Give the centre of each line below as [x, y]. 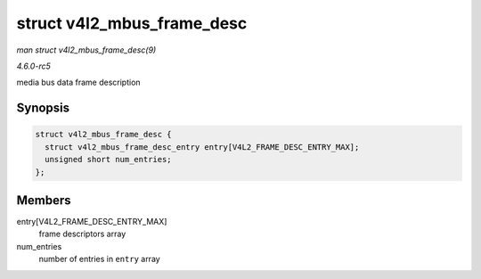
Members [44, 200]
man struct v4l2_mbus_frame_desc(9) [86, 50]
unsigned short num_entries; [109, 160]
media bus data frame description [79, 82]
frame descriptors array [82, 234]
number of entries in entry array [99, 259]
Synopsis [43, 108]
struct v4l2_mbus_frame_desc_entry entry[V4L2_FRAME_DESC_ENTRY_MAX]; [202, 147]
